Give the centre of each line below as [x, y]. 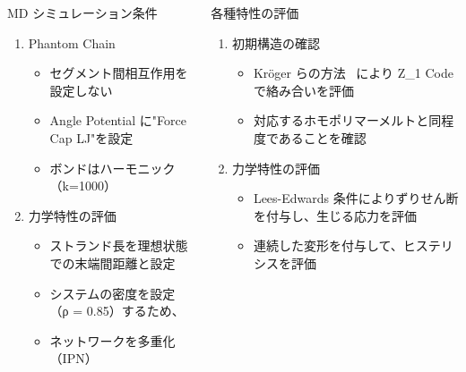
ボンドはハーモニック [112, 168]
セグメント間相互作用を [119, 73]
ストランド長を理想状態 [119, 245]
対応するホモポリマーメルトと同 [347, 120]
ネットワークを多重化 [112, 340]
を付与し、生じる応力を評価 [335, 215]
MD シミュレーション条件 [82, 13]
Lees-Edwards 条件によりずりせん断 [356, 198]
